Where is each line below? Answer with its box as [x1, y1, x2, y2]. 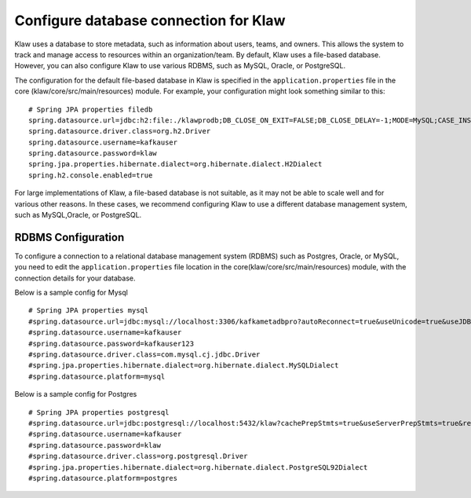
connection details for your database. [14, 273, 136, 283]
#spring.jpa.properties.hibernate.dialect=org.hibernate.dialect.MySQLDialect [28, 361, 339, 370]
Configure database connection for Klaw [14, 12, 286, 29]
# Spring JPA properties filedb [28, 104, 153, 114]
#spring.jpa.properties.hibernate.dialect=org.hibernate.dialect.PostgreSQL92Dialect [28, 463, 368, 471]
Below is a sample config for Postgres [14, 390, 137, 399]
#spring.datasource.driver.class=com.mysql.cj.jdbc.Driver [28, 350, 261, 359]
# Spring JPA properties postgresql [28, 408, 170, 416]
